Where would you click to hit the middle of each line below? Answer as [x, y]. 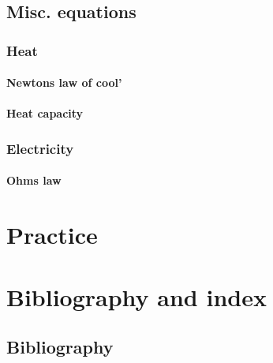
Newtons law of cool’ [64, 82]
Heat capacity [45, 113]
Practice [52, 235]
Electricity [40, 148]
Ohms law [34, 180]
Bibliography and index [136, 296]
